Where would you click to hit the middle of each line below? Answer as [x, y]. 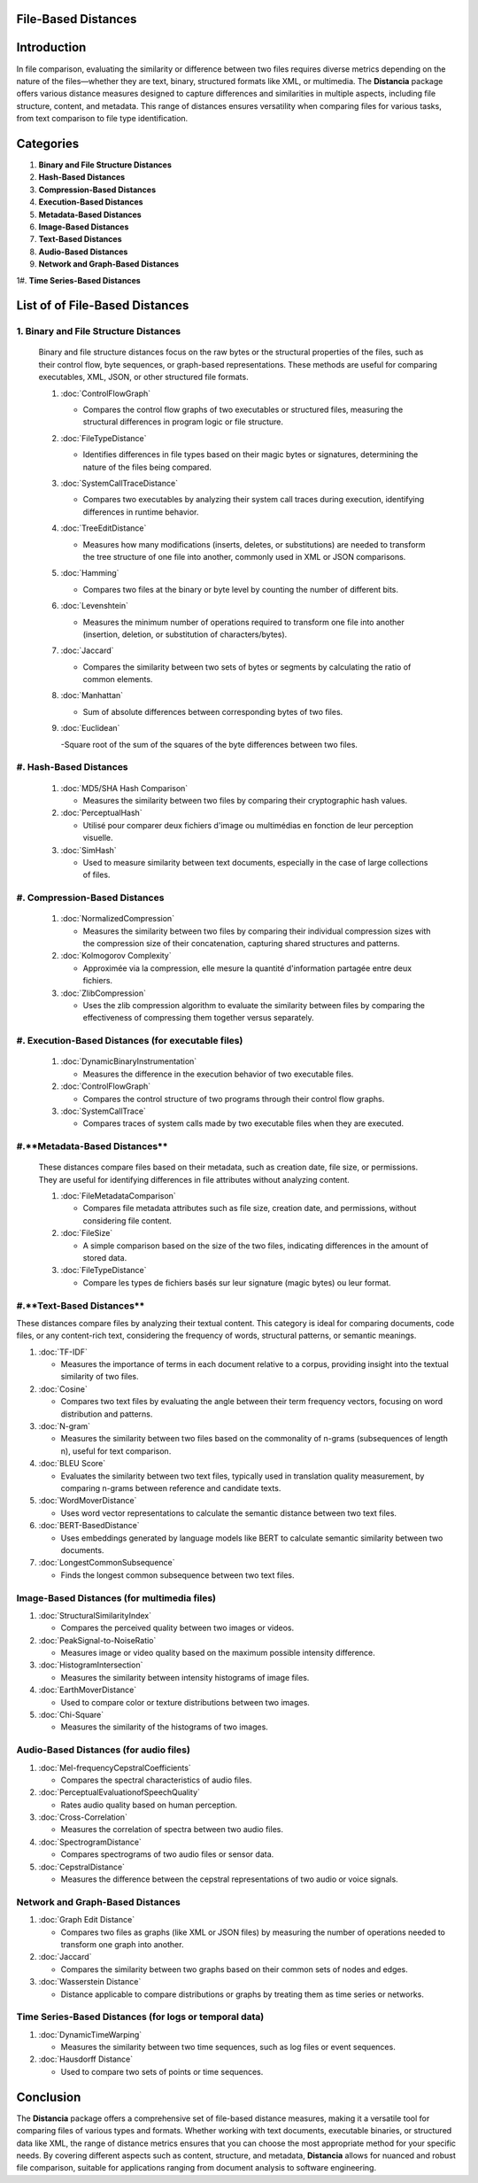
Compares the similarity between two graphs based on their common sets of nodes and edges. [235, 1969]
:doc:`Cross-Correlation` [83, 1817]
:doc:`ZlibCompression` [103, 993]
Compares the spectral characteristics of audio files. [156, 1780]
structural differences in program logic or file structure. [183, 422]
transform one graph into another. [122, 1944]
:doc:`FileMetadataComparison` [118, 1196]
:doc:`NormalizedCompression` [118, 919]
